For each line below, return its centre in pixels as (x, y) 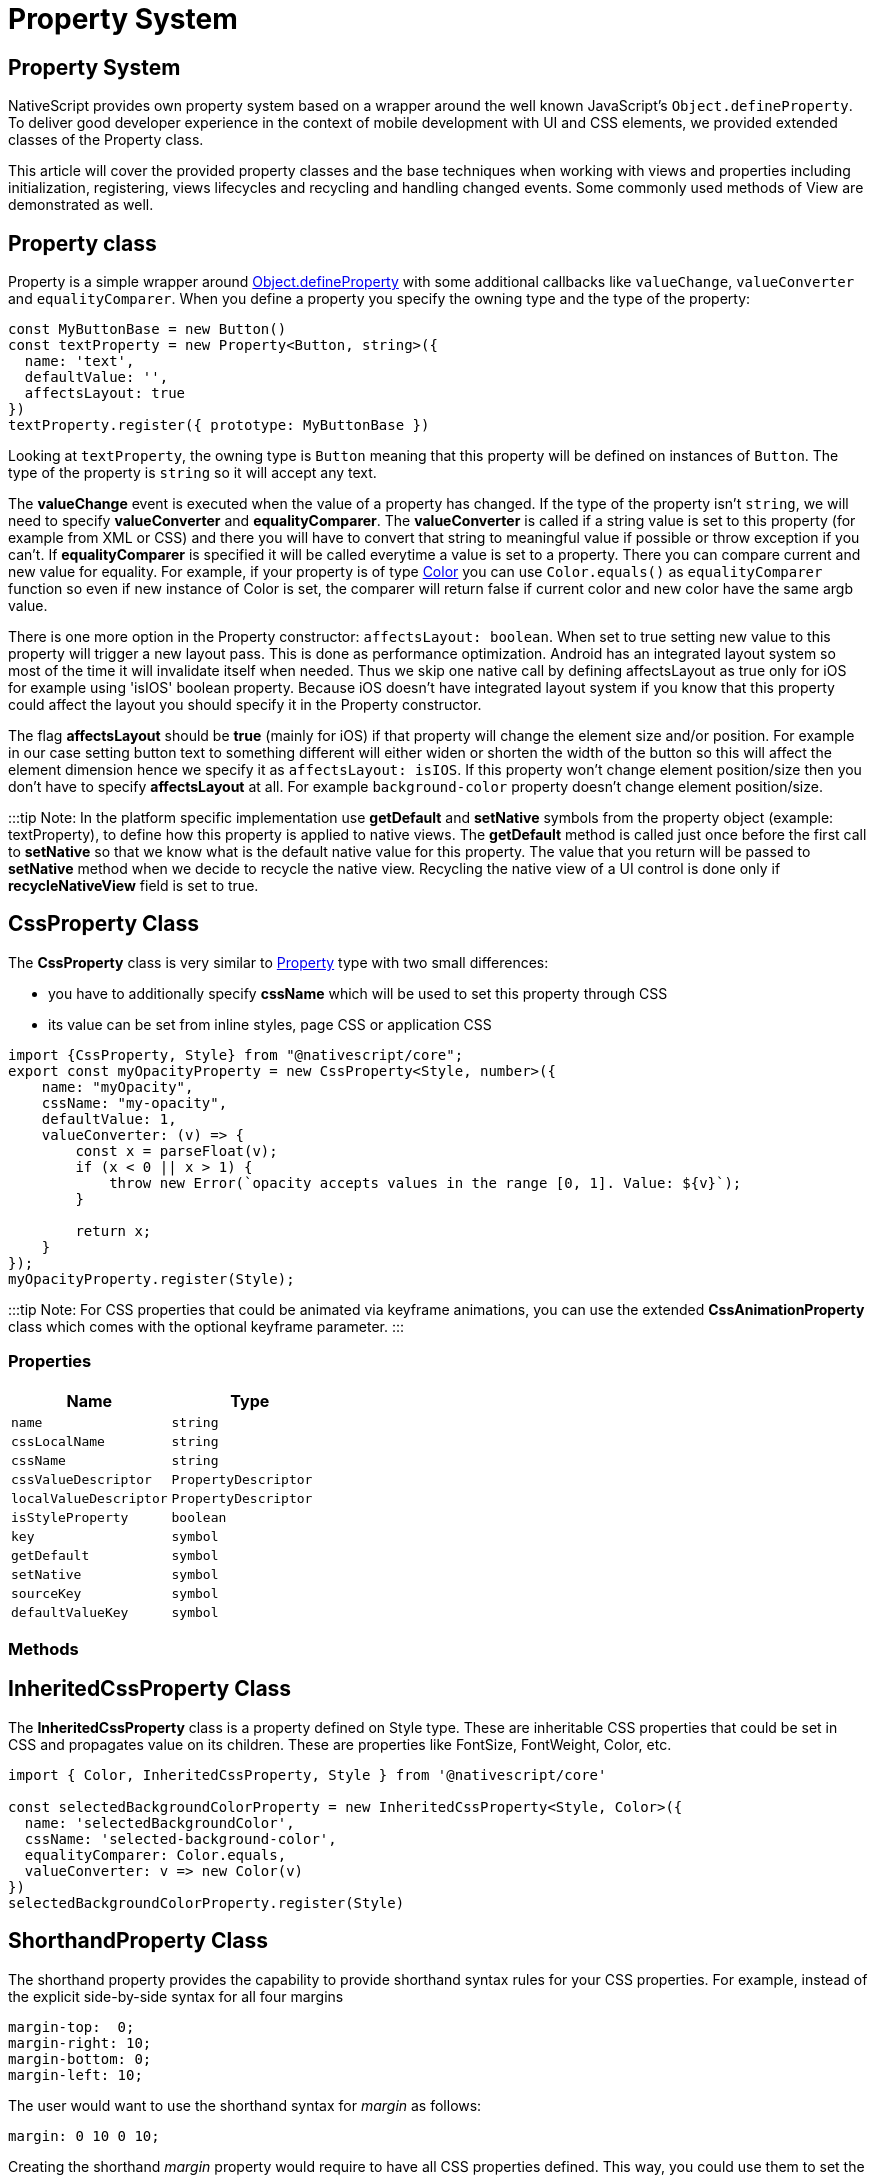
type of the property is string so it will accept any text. (192, 473)
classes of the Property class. (106, 140)
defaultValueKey (70, 1612)
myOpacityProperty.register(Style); (151, 1278)
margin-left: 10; (75, 2074)
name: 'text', (79, 361)
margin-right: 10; (80, 2042)
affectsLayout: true (105, 393)
